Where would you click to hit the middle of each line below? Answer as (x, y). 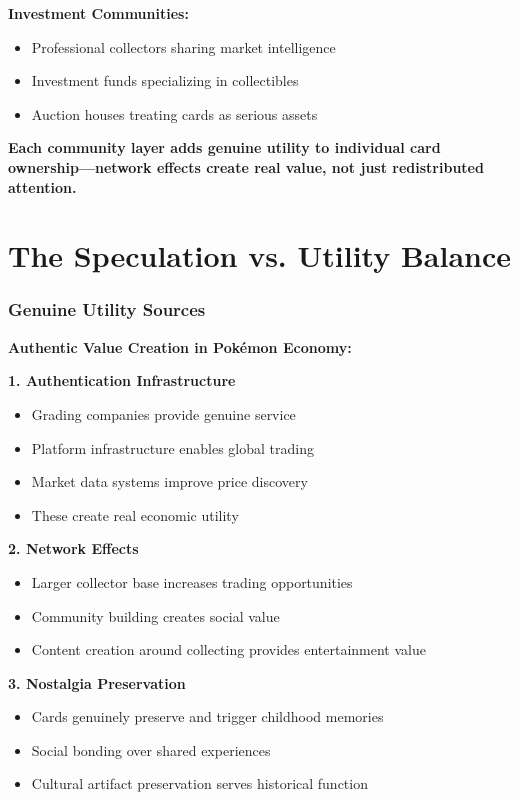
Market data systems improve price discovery (169, 481)
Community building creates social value (155, 615)
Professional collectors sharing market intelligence (183, 46)
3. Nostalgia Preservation (97, 682)
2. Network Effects (73, 548)
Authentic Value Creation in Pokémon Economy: (180, 346)
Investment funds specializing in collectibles (165, 80)
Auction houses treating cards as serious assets (174, 113)
